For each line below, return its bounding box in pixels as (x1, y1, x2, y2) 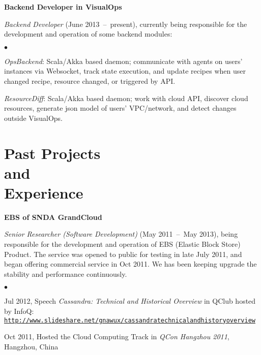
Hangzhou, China (4, 341, 59, 351)
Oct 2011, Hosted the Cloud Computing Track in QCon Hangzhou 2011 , (4, 331, 229, 342)
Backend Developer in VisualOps (4, 2, 122, 12)
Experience (4, 182, 83, 203)
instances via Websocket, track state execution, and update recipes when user (4, 66, 246, 76)
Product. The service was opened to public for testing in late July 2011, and (4, 248, 242, 259)
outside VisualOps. (4, 112, 63, 123)
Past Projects (4, 142, 101, 163)
